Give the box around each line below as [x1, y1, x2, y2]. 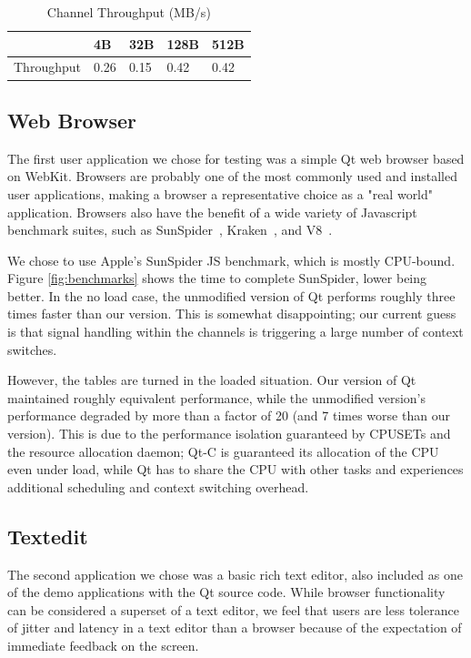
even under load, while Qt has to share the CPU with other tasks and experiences [7, 460, 464, 479]
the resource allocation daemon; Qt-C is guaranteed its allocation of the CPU [7, 441, 439, 461]
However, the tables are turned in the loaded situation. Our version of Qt [7, 370, 416, 390]
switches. [7, 339, 57, 359]
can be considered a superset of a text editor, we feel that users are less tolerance [7, 600, 459, 619]
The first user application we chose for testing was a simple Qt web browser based [7, 148, 465, 167]
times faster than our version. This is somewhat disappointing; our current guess [7, 304, 456, 323]
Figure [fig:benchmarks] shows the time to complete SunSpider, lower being [7, 268, 427, 288]
